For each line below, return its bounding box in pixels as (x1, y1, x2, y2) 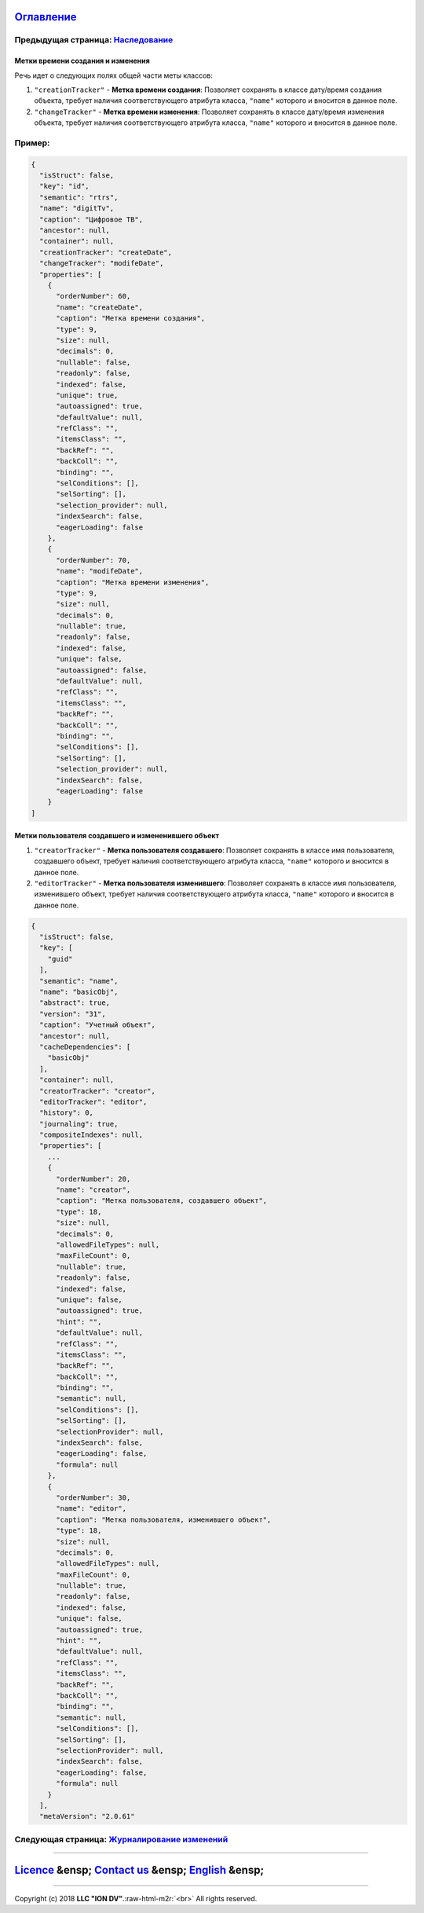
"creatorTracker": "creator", (39, 1087, 156, 1095)
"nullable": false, (56, 357, 131, 367)
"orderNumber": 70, (56, 555, 131, 565)
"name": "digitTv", (39, 204, 115, 213)
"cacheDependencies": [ (39, 1042, 131, 1051)
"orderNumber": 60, (56, 291, 131, 301)
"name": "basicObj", (39, 988, 119, 996)
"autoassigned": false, (56, 665, 148, 675)
